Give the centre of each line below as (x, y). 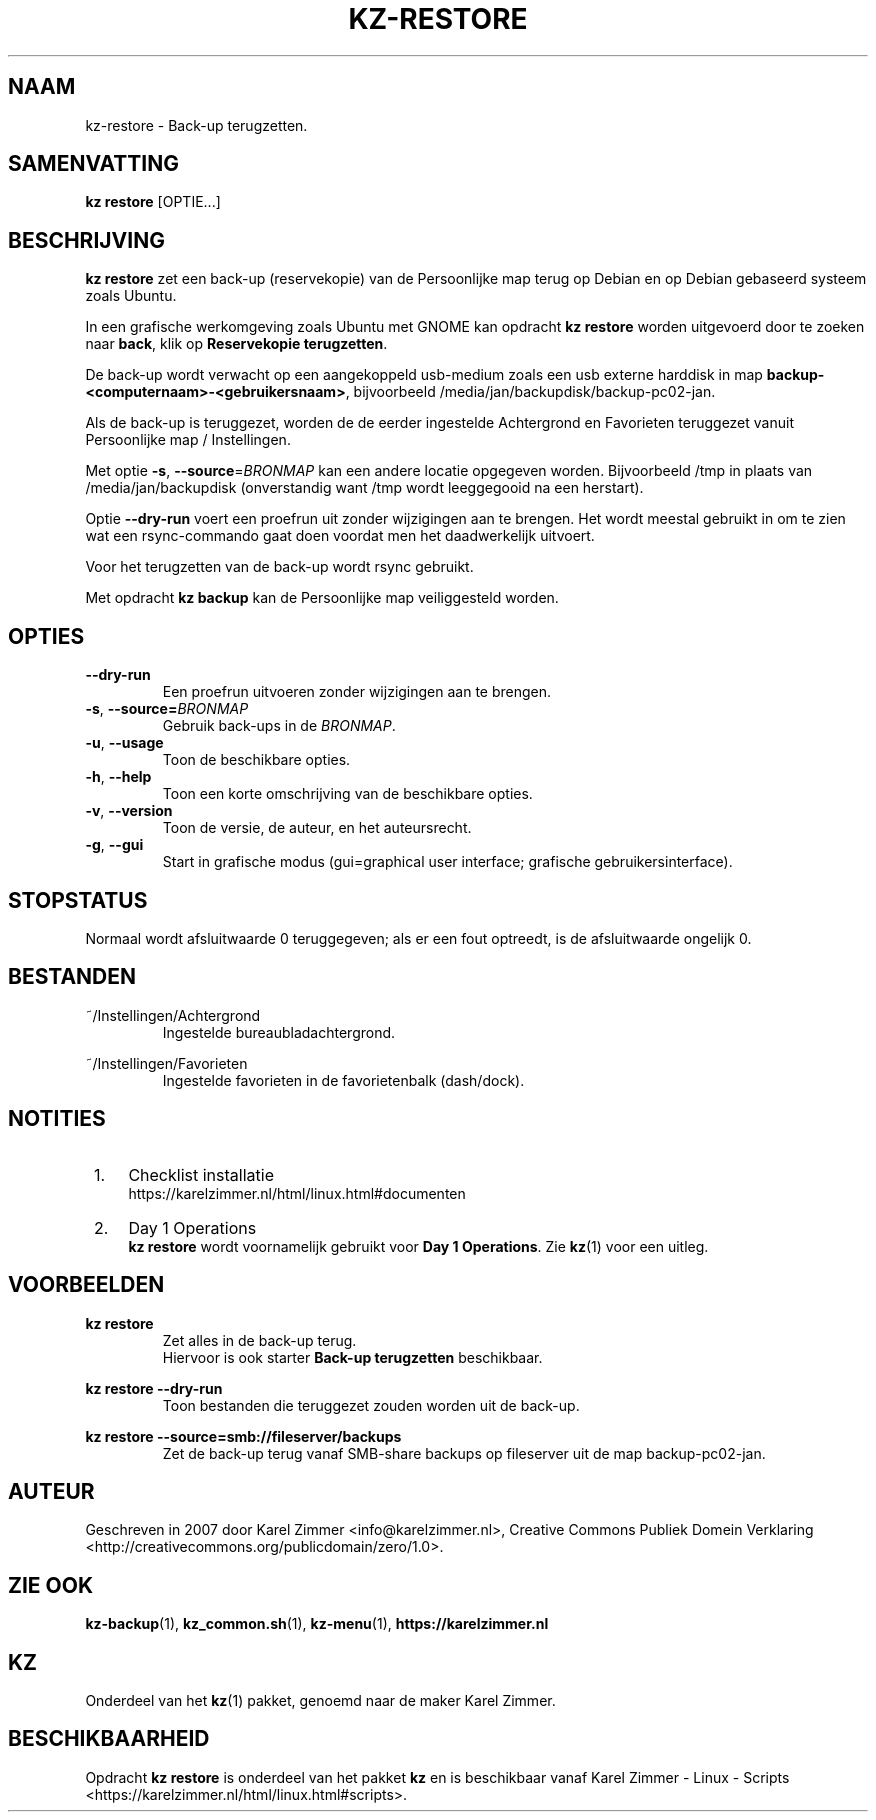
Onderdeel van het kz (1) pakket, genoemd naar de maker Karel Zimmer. (320, 1701)
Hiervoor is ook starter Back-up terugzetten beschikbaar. (352, 1357)
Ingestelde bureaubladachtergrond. (279, 1032)
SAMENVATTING (93, 164)
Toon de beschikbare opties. (256, 760)
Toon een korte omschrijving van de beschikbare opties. (347, 794)
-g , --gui (114, 845)
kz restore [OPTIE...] (153, 202)
